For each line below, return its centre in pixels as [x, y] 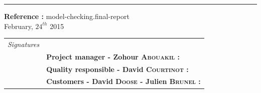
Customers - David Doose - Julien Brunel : [123, 81]
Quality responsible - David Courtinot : [117, 69]
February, [19, 26]
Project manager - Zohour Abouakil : [113, 56]
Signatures [24, 44]
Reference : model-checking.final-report [67, 16]
